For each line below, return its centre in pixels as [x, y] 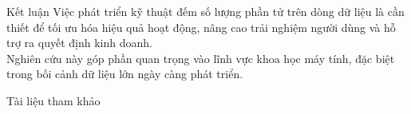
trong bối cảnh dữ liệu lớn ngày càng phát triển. [125, 74]
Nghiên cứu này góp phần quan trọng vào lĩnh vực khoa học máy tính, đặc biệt [201, 58]
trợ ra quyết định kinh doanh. [79, 43]
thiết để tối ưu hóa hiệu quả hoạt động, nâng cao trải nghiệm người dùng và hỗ [201, 27]
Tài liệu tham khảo [53, 100]
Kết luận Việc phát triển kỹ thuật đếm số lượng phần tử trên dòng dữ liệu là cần [205, 11]
